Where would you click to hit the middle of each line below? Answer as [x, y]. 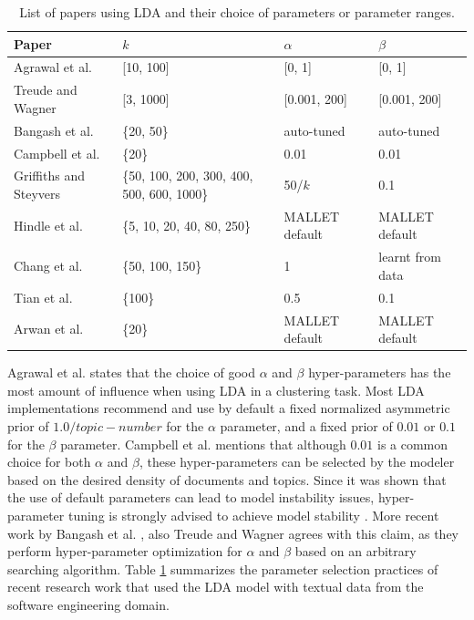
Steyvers [37, 193]
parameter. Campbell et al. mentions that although [203, 444]
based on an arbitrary [355, 551]
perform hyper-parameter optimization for [125, 551]
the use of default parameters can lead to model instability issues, [191, 497]
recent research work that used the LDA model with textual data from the [216, 587]
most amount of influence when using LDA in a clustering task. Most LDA [216, 390]
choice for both [49, 462]
